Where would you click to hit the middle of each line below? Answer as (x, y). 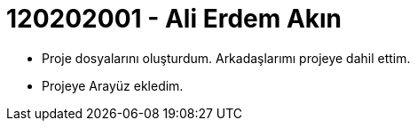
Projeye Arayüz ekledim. (113, 85)
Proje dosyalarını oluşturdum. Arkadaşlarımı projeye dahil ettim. (226, 58)
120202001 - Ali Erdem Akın (174, 19)
